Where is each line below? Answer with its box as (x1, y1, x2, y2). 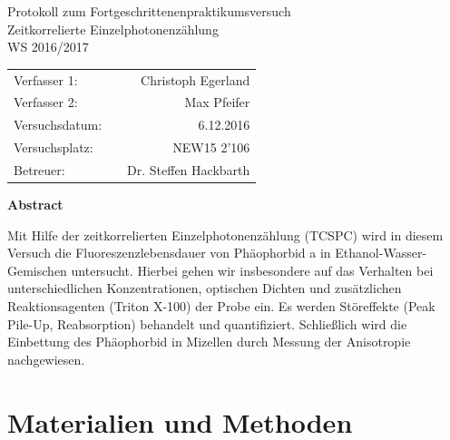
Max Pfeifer (184, 93, 250, 112)
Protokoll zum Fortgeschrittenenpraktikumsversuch (7, 2, 291, 20)
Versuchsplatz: (14, 138, 93, 157)
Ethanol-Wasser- (335, 243, 427, 262)
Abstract (7, 195, 64, 213)
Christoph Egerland (141, 70, 250, 89)
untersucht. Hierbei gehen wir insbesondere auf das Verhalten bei (71, 260, 434, 279)
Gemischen (7, 260, 67, 279)
